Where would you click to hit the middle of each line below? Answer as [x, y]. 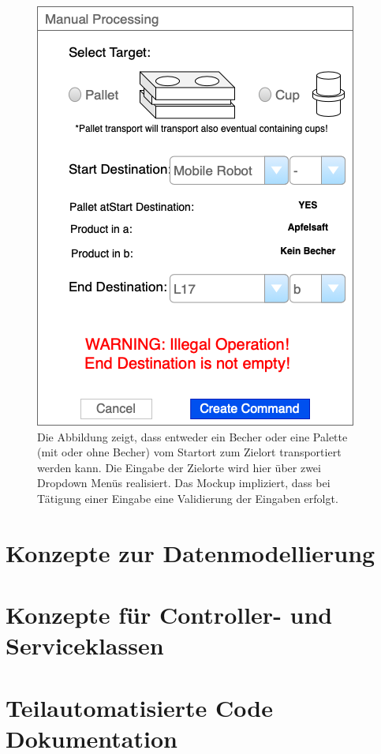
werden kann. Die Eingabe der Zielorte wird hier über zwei [179, 467]
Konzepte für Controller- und [169, 615]
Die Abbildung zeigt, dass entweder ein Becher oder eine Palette [192, 436]
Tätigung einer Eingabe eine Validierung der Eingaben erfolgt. [188, 498]
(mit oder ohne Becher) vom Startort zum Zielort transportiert [189, 452]
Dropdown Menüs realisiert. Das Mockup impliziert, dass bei [184, 483]
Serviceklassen [85, 645]
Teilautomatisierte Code [139, 707]
